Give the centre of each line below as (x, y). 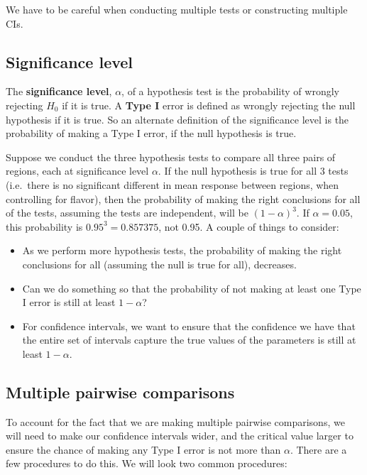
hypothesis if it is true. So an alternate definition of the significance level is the (177, 119)
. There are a (318, 449)
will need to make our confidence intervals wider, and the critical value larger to (180, 436)
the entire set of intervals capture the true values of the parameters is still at (189, 340)
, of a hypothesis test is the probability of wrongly (230, 91)
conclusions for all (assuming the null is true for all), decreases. (159, 264)
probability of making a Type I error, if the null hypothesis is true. (151, 133)
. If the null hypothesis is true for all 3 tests (253, 171)
